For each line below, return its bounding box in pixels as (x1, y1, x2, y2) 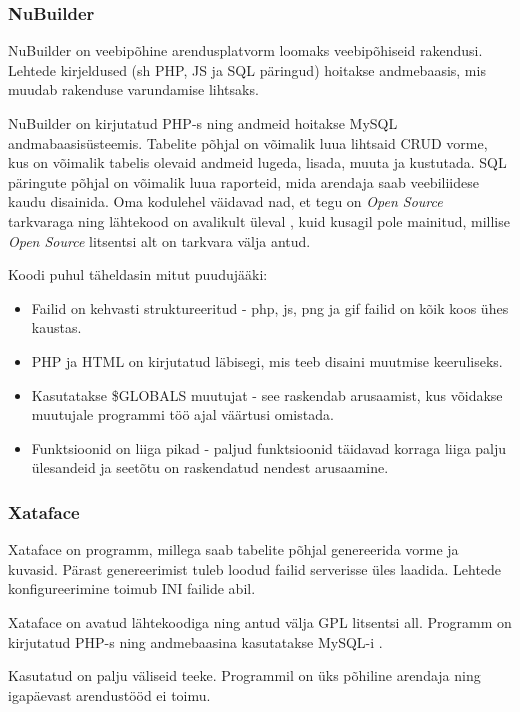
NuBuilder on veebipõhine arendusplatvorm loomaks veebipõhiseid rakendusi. (8, 40, 483, 61)
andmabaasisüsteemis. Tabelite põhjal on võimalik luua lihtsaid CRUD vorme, (8, 132, 488, 153)
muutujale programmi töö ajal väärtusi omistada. (31, 404, 334, 425)
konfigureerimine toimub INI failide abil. (8, 578, 256, 599)
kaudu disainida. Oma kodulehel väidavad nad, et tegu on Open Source (8, 191, 443, 212)
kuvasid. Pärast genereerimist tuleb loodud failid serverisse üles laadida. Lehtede (8, 558, 502, 579)
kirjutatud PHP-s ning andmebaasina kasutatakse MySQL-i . (8, 631, 383, 652)
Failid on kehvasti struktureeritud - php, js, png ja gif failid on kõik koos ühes (31, 297, 509, 318)
